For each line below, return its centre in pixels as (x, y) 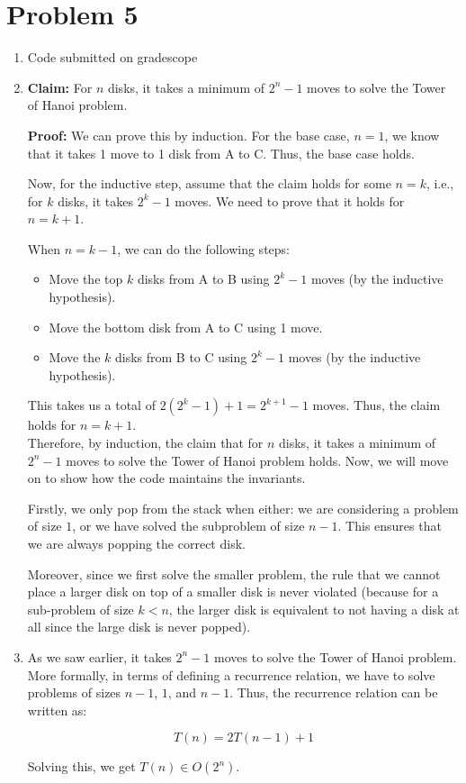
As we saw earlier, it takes (99, 656)
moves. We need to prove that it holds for (290, 200)
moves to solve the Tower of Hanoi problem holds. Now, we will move (257, 460)
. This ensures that (390, 526)
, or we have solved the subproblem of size (188, 526)
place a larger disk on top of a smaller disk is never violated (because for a (233, 592)
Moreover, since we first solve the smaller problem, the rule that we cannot (234, 574)
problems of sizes (74, 692)
